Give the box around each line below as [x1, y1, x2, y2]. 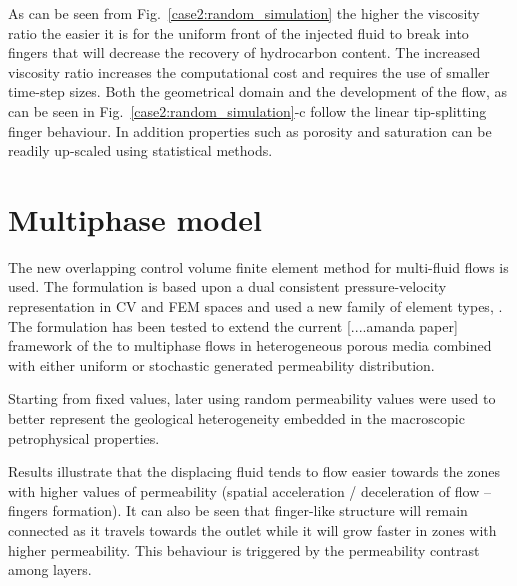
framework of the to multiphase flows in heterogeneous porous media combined [8, 335, 492, 356]
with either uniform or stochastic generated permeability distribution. [8, 354, 435, 375]
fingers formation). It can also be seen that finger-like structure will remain [8, 500, 468, 521]
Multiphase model [8, 198, 262, 239]
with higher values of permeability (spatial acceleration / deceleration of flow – [8, 480, 491, 501]
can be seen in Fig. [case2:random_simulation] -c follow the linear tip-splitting [8, 100, 487, 121]
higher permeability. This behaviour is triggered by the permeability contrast [8, 539, 480, 560]
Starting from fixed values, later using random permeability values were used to [8, 388, 496, 409]
